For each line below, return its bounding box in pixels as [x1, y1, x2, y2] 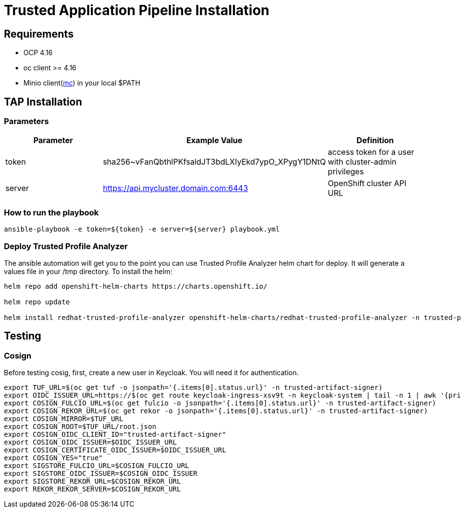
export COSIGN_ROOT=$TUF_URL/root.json [4, 423, 156, 431]
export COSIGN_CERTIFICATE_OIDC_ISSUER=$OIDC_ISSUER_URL [4, 446, 227, 454]
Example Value [186, 135, 243, 146]
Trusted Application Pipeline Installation [4, 2, 270, 19]
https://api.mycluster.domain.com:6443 [103, 183, 248, 193]
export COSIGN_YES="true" [4, 454, 103, 462]
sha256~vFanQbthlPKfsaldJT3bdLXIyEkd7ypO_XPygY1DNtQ [103, 157, 326, 167]
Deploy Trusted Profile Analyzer [4, 241, 128, 251]
